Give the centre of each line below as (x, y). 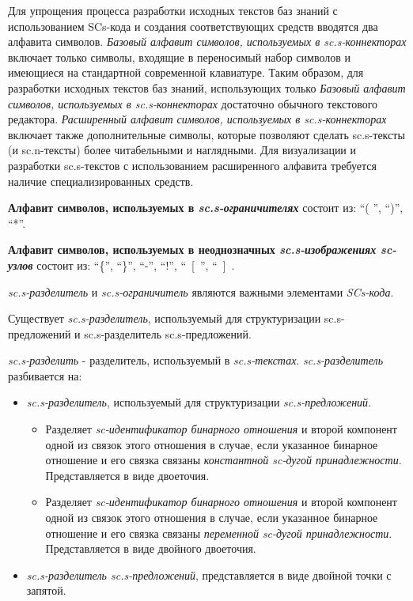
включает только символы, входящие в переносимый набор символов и (179, 57)
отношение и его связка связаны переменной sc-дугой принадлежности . (219, 533)
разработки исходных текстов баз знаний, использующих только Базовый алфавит (207, 87)
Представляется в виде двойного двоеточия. (151, 548)
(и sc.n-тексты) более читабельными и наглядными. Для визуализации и (182, 150)
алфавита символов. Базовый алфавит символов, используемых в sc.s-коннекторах (207, 42)
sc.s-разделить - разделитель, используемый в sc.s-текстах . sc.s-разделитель (196, 360)
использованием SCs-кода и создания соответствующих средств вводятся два (193, 26)
